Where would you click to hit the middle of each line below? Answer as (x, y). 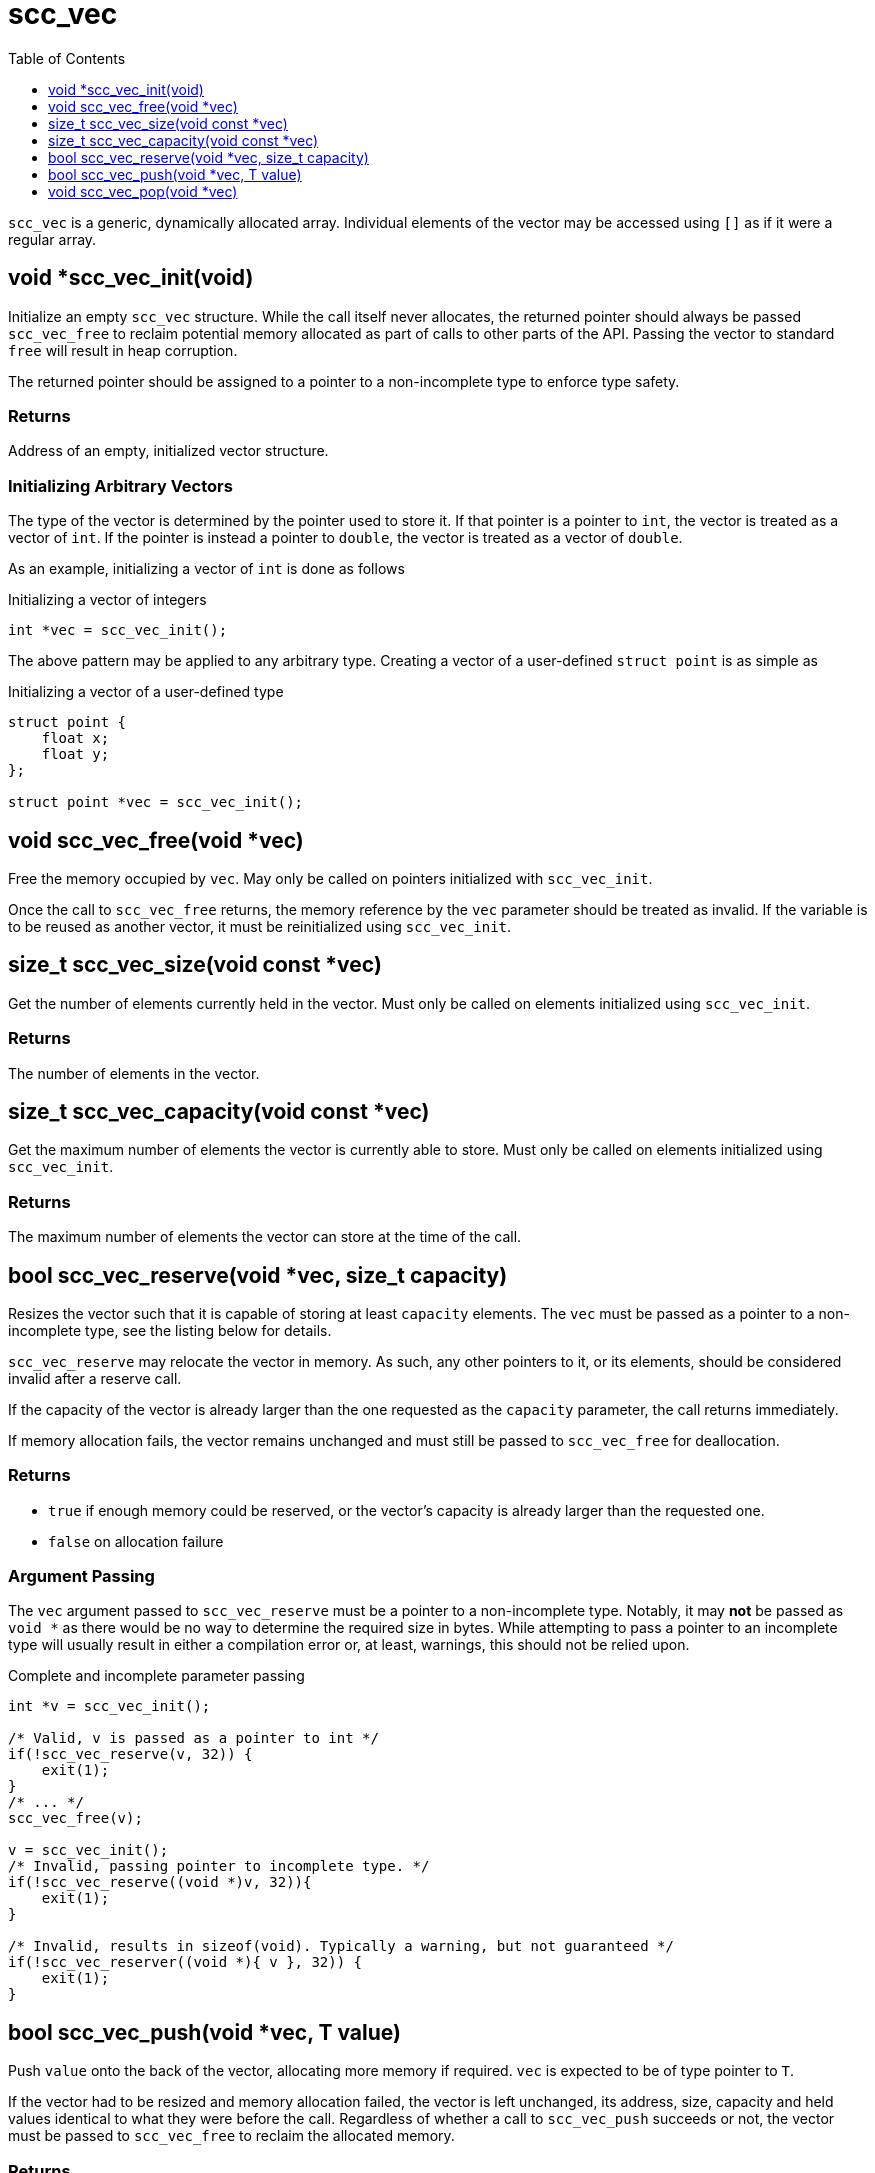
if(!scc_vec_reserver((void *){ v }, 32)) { (185, 1962)
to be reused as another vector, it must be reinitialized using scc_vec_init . (260, 926)
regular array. (52, 239)
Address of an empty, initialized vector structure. (168, 451)
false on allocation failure (136, 1541)
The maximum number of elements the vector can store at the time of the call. (265, 1237)
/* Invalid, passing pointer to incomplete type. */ (219, 1866)
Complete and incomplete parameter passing (156, 1676)
